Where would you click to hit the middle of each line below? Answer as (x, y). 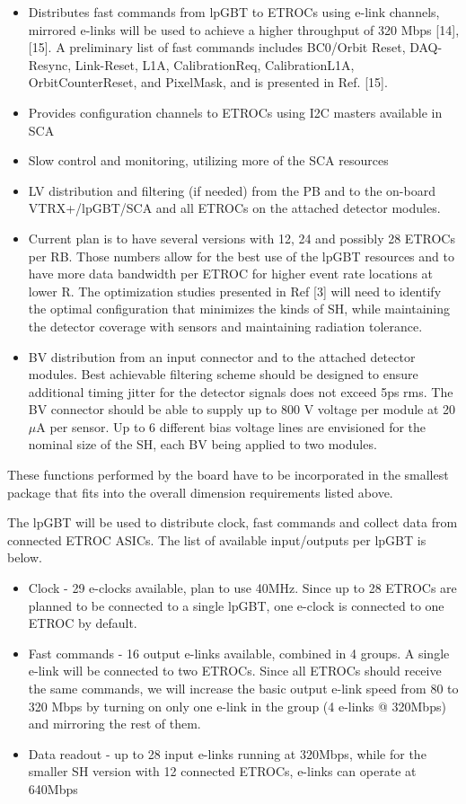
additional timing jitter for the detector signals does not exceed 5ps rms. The (241, 391)
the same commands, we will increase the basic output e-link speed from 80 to (243, 688)
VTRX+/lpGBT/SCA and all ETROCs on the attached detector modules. (234, 208)
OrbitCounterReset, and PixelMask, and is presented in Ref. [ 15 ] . (208, 82)
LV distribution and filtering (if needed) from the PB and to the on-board (232, 190)
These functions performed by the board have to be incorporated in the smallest (228, 475)
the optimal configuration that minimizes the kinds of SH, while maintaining (239, 309)
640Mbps (53, 788)
